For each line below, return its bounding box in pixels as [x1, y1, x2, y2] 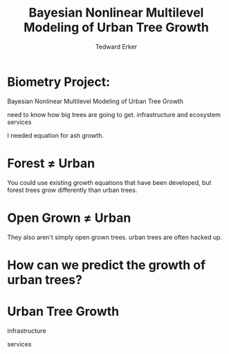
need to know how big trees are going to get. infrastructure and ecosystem [7, 110, 221, 118]
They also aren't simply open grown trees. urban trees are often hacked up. [7, 233, 223, 241]
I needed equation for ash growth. [7, 131, 104, 139]
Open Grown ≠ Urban [7, 210, 131, 226]
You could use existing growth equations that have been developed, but [7, 178, 212, 186]
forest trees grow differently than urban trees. [7, 186, 138, 194]
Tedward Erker [95, 42, 138, 51]
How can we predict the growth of [7, 257, 206, 273]
